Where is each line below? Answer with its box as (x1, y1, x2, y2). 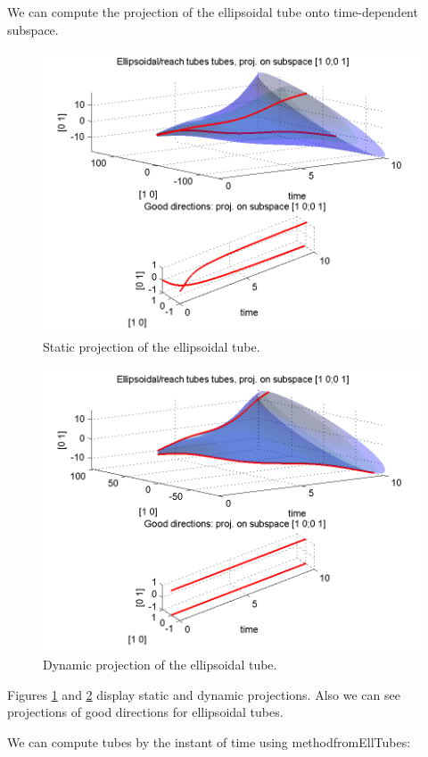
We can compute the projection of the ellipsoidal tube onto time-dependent (7, 3, 418, 21)
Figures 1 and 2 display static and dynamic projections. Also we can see (7, 685, 400, 703)
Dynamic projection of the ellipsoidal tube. (43, 655, 277, 673)
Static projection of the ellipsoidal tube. (43, 337, 260, 356)
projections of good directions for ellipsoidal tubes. (7, 703, 284, 721)
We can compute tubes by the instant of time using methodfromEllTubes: (7, 732, 411, 751)
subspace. (7, 20, 59, 38)
